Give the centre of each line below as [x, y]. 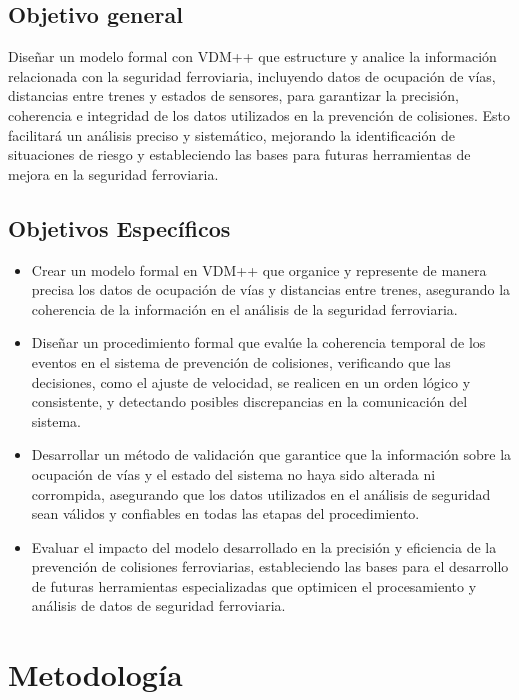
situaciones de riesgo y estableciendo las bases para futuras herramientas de [239, 154]
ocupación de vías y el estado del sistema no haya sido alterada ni [233, 473]
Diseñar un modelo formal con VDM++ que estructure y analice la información [252, 56]
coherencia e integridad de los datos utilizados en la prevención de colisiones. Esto [259, 114]
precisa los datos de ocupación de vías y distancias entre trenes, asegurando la [271, 289]
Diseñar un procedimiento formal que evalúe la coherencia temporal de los [258, 342]
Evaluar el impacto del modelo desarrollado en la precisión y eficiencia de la [264, 546]
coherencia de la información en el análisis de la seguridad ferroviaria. [244, 308]
